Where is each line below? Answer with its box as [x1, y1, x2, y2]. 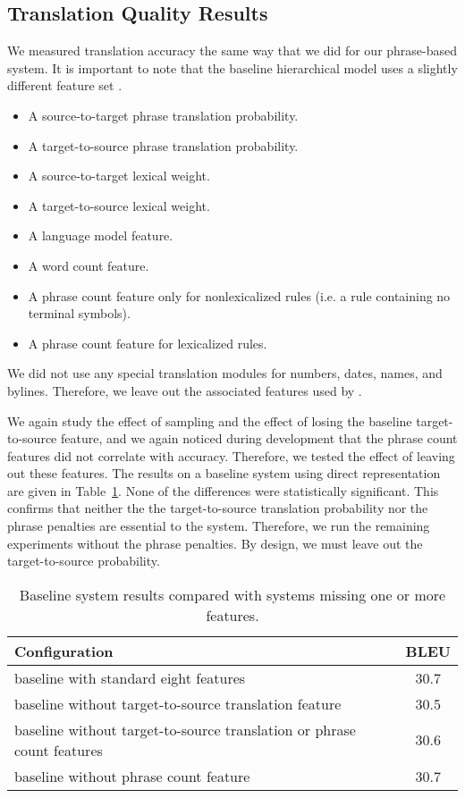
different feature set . [7, 76, 123, 95]
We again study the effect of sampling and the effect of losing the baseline [7, 411, 412, 430]
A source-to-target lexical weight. [28, 166, 210, 185]
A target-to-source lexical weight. [28, 196, 210, 214]
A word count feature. [28, 256, 149, 274]
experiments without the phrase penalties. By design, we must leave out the [7, 533, 423, 552]
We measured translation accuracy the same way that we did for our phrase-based [7, 41, 458, 60]
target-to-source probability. [7, 551, 160, 570]
